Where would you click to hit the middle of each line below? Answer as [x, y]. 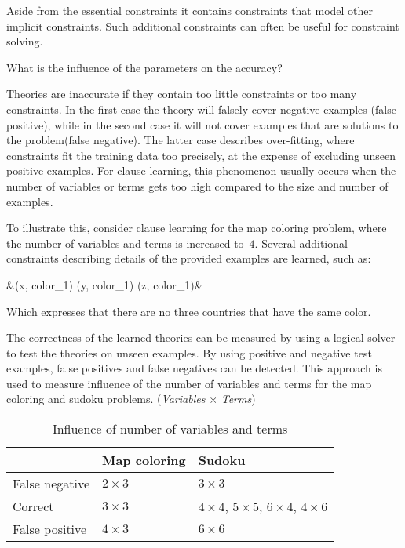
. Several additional [301, 243]
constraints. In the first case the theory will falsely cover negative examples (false [201, 109]
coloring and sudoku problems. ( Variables [106, 399]
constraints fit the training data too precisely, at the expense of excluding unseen [201, 155]
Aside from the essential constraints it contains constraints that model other [190, 10]
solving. [25, 41]
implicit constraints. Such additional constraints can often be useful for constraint [203, 25]
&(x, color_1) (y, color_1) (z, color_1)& [105, 284]
